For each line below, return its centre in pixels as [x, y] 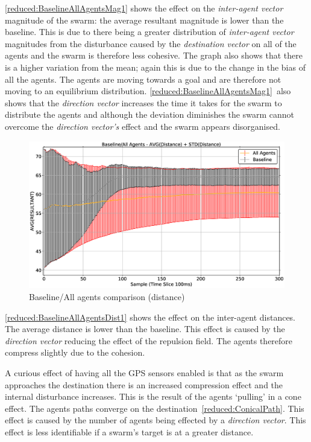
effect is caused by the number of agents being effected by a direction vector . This [155, 420]
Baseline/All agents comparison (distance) [107, 296]
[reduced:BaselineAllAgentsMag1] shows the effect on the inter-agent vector [144, 8]
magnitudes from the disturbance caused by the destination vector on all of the [151, 43]
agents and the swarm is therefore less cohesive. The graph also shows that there [154, 55]
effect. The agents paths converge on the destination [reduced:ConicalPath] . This [155, 408]
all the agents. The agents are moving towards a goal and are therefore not [143, 79]
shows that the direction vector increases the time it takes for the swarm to [143, 102]
